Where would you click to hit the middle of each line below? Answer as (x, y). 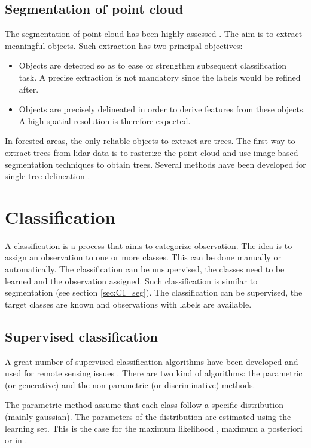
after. (29, 89)
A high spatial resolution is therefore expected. (105, 120)
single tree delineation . (48, 176)
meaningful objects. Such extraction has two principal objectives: (124, 45)
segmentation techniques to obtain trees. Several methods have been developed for (155, 164)
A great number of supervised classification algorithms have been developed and (152, 361)
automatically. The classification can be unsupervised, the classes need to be (145, 269)
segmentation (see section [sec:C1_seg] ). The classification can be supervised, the (154, 292)
